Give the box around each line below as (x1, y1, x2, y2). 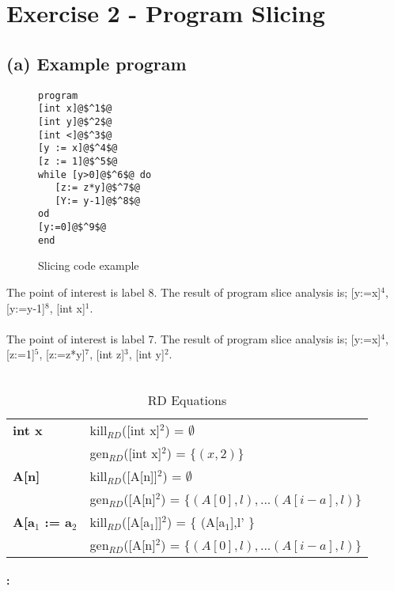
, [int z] (89, 346, 125, 362)
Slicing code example (38, 257, 139, 274)
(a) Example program (6, 51, 187, 75)
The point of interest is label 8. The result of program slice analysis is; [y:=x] (6, 284, 381, 301)
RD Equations (147, 390, 227, 409)
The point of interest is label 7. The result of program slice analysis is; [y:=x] (6, 330, 381, 347)
